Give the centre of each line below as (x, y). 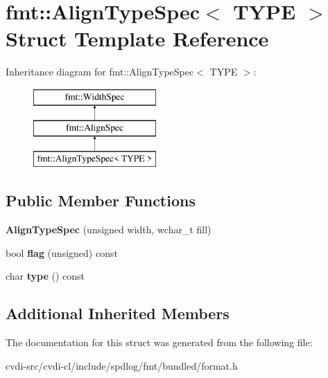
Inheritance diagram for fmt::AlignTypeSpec (100, 72)
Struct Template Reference (137, 38)
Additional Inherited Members (118, 313)
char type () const (45, 276)
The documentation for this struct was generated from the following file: (159, 342)
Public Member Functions (101, 200)
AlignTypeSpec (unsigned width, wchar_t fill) (109, 229)
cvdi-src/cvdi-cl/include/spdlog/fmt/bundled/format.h (122, 365)
